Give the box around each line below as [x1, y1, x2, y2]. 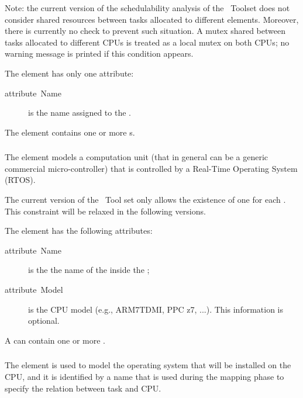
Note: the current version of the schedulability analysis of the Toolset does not [5, 2, 290, 13]
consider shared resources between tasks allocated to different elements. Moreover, [5, 13, 299, 25]
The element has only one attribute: [5, 67, 134, 79]
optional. [28, 314, 60, 327]
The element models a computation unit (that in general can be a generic [5, 151, 268, 163]
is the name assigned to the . [28, 106, 131, 119]
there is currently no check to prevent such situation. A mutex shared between [5, 25, 285, 37]
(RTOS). [5, 174, 36, 186]
